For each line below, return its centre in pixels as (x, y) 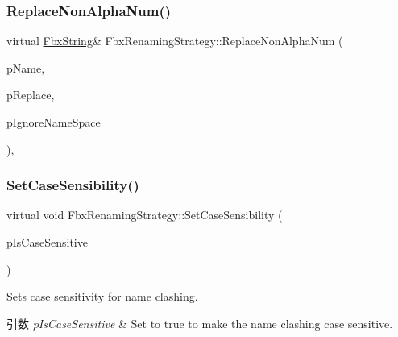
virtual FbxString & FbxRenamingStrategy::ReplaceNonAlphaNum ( (175, 41)
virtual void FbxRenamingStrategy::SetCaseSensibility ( (145, 215)
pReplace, (31, 95)
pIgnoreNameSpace (54, 122)
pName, (26, 67)
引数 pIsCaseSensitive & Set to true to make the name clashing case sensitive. (200, 323)
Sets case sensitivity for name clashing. (102, 296)
